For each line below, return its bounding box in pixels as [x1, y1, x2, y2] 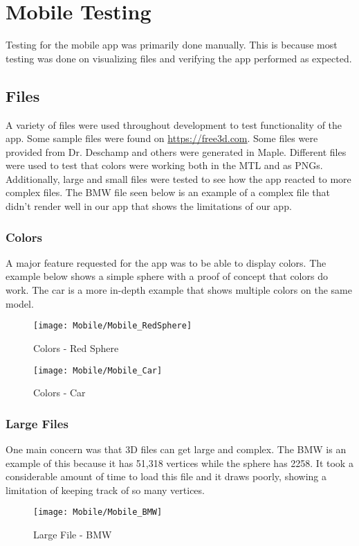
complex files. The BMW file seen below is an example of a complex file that [6, 185, 330, 200]
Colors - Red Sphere [33, 340, 119, 355]
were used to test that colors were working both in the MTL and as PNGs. [6, 158, 323, 173]
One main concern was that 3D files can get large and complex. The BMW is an [6, 441, 347, 456]
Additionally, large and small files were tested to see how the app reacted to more [6, 171, 351, 186]
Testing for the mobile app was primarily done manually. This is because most [6, 37, 338, 52]
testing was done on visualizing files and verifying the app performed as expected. [6, 51, 352, 65]
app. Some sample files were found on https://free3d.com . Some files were [6, 131, 318, 146]
